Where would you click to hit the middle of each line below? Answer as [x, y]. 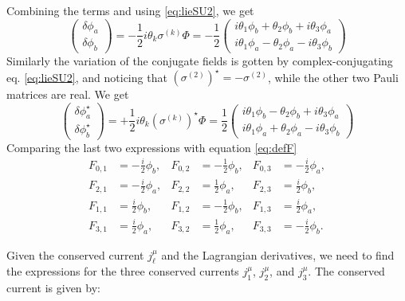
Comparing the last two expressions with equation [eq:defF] [152, 147]
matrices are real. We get [68, 94]
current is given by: [53, 288]
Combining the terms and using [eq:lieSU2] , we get [130, 10]
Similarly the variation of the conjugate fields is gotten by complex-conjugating [200, 61]
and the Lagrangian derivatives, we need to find [278, 254]
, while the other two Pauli [333, 77]
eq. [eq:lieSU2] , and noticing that [87, 77]
